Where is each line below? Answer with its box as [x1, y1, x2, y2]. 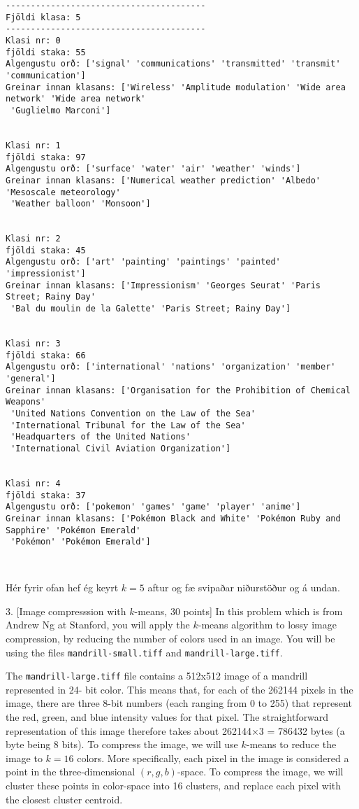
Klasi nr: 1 [6, 140, 61, 150]
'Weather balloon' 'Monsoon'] [10, 199, 151, 209]
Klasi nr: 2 [6, 234, 61, 244]
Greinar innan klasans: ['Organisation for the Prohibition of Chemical [6, 385, 351, 395]
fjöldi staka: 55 [6, 47, 86, 57]
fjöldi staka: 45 [6, 245, 86, 255]
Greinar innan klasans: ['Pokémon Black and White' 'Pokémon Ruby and [6, 513, 341, 523]
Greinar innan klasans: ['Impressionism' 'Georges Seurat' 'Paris [6, 280, 321, 290]
